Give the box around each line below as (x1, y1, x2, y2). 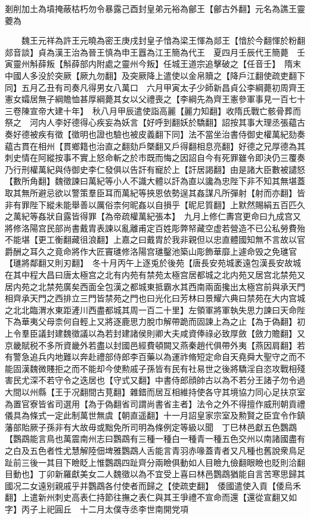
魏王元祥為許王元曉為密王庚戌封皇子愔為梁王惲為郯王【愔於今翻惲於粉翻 (21, 34, 305, 47)
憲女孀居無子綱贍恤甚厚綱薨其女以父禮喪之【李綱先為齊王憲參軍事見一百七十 (5, 93, 305, 105)
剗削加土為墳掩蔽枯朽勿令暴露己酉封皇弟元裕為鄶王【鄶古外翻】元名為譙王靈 (5, 2, 305, 14)
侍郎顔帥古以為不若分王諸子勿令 (171, 374, 297, 386)
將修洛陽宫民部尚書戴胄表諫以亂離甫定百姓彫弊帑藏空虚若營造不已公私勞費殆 (5, 221, 305, 234)
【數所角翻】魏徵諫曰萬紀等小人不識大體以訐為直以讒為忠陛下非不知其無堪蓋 (5, 175, 305, 187)
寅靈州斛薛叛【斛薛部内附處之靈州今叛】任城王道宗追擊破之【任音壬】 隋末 (5, 57, 301, 70)
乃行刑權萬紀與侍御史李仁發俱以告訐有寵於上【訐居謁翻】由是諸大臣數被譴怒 (5, 163, 305, 175)
